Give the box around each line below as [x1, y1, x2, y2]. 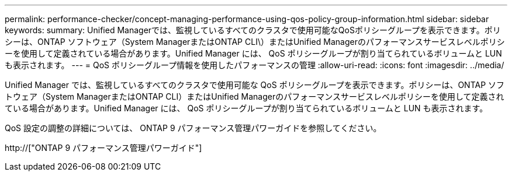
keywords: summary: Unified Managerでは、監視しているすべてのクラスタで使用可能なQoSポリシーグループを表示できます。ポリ [5, 25, 501, 35]
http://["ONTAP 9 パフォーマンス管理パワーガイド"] [5, 143, 202, 153]
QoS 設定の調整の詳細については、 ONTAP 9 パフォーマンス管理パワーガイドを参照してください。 [5, 123, 382, 133]
